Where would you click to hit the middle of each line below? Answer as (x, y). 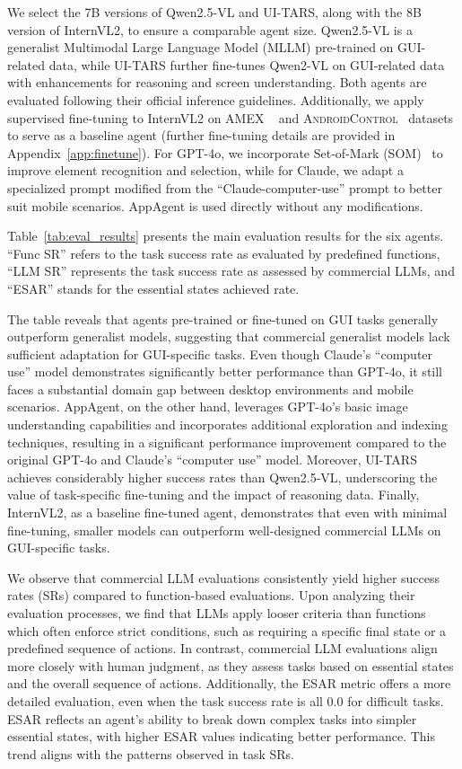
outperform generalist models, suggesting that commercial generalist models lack (229, 336)
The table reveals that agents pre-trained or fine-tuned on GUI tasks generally (223, 318)
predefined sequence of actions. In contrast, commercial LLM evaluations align (222, 648)
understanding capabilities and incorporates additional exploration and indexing (227, 424)
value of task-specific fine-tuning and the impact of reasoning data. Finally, (214, 495)
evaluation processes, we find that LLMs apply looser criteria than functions (217, 613)
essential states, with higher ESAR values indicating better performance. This (222, 736)
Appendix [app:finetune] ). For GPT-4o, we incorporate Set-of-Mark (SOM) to (225, 152)
